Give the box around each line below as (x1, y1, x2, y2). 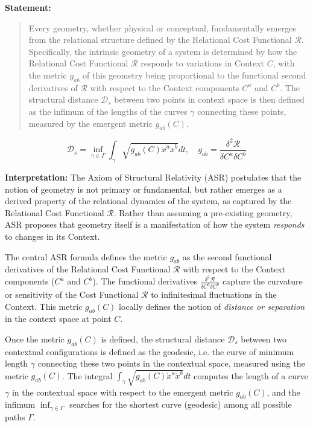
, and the (267, 385, 300, 398)
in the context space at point (5, 312, 112, 325)
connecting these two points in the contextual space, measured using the (37, 357, 305, 370)
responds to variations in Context (141, 57, 265, 69)
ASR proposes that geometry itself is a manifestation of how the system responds (5, 218, 305, 231)
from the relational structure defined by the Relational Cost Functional (28, 33, 292, 46)
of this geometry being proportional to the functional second (83, 68, 306, 81)
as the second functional (182, 250, 272, 263)
